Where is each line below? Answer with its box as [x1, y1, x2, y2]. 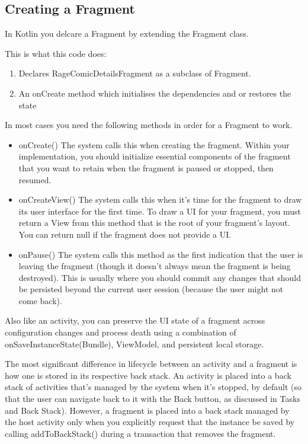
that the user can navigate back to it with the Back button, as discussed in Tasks [5, 392, 300, 405]
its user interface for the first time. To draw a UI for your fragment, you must [18, 205, 301, 217]
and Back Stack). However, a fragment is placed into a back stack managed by [5, 404, 290, 416]
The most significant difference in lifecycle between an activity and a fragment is [5, 357, 297, 370]
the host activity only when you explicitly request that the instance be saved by [5, 416, 295, 428]
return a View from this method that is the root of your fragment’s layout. [18, 216, 290, 229]
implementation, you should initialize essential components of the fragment [18, 150, 291, 162]
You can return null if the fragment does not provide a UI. [18, 228, 232, 240]
